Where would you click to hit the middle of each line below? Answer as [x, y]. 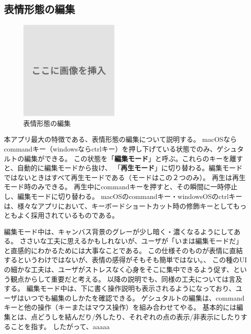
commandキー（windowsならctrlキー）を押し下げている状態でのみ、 [110, 148]
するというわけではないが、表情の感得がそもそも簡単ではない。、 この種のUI [125, 260]
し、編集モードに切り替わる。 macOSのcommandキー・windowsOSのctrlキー [123, 196]
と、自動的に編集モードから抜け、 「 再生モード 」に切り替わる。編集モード [123, 168]
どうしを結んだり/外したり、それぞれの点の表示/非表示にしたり [139, 317]
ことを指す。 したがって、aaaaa [60, 326]
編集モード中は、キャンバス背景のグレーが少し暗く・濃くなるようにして [119, 231]
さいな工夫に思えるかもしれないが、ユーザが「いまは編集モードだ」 [134, 241]
